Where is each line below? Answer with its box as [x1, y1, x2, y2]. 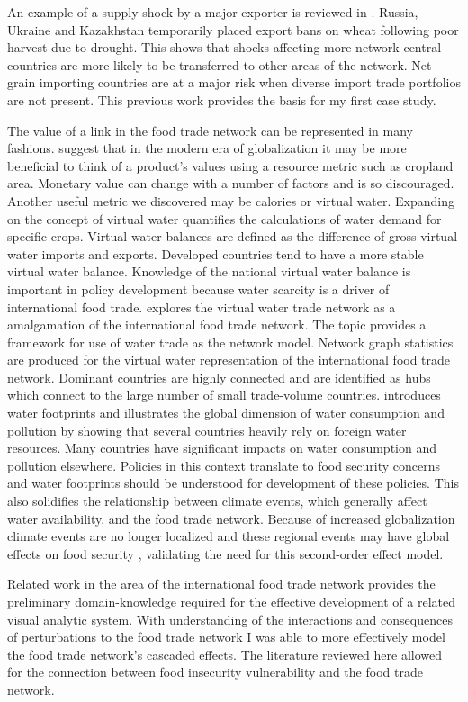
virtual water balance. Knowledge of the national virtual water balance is [7, 262, 411, 281]
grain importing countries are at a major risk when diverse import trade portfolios [7, 73, 461, 92]
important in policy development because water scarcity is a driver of [7, 279, 390, 298]
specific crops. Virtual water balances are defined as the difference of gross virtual [7, 227, 458, 246]
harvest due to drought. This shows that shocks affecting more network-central [7, 38, 442, 57]
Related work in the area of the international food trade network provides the [7, 574, 436, 593]
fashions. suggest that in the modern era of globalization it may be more [7, 139, 407, 157]
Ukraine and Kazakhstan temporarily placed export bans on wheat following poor [7, 20, 459, 39]
